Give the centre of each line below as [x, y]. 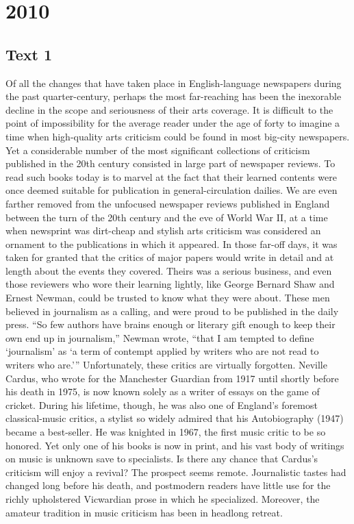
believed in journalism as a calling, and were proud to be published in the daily [172, 311]
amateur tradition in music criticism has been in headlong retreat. [144, 512]
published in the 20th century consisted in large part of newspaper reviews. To [170, 163]
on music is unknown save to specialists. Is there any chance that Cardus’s [162, 459]
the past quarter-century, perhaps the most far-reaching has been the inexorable [174, 96]
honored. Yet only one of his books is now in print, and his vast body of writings [175, 445]
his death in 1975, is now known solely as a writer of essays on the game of [163, 391]
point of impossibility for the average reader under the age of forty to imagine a [173, 123]
